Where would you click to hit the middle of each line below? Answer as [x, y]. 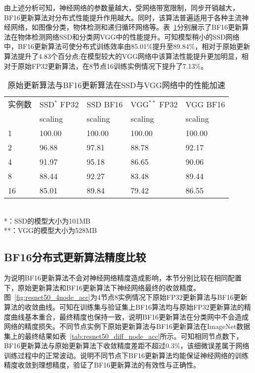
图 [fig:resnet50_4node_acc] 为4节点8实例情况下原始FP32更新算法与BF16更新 [126, 297]
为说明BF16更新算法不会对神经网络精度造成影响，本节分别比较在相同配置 [123, 278]
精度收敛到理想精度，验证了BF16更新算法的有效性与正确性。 [102, 365]
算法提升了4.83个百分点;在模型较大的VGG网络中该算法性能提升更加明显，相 [126, 56]
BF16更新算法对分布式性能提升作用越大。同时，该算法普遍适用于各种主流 [123, 17]
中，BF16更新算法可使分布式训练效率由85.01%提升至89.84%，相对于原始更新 [127, 46]
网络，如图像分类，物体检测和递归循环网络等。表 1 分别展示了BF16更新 [126, 27]
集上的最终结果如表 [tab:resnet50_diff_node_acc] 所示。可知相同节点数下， [124, 336]
